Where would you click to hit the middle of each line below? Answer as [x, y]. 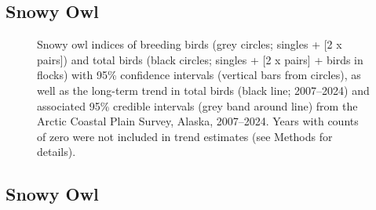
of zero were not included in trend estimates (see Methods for [185, 136]
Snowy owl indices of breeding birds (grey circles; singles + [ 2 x [190, 44]
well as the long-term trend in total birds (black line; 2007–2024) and [203, 90]
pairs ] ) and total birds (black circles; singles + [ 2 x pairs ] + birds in [200, 59]
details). [57, 152]
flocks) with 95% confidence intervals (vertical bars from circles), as [199, 75]
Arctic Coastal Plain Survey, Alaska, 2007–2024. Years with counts [198, 121]
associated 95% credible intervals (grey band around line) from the [197, 105]
